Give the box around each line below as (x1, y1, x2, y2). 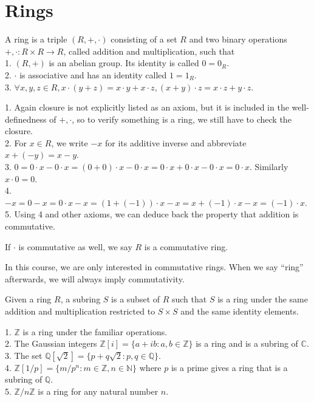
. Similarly (249, 160, 288, 173)
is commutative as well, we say (18, 240, 132, 253)
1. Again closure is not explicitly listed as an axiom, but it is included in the (5, 101, 289, 114)
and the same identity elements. (180, 305, 299, 317)
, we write (51, 136, 88, 149)
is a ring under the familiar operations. (22, 325, 168, 338)
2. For (5, 136, 27, 149)
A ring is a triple (5, 33, 67, 46)
